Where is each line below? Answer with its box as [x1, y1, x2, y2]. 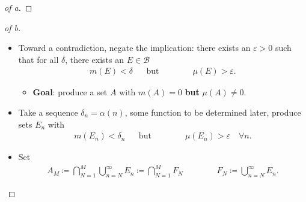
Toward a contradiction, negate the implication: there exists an [18, 41, 251, 54]
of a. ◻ [4, 1, 32, 13]
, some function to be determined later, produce [124, 106, 301, 118]
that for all [18, 53, 59, 65]
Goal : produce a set [32, 86, 108, 98]
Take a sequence [18, 106, 78, 118]
